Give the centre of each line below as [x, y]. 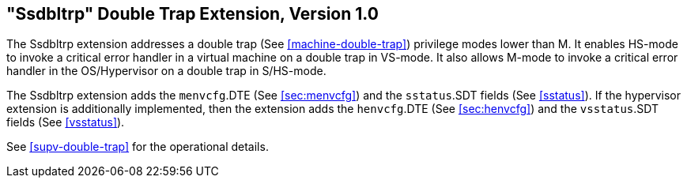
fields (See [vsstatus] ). [66, 122]
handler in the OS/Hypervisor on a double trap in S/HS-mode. [166, 71]
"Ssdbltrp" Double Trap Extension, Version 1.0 [193, 14]
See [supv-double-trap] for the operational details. [138, 147]
